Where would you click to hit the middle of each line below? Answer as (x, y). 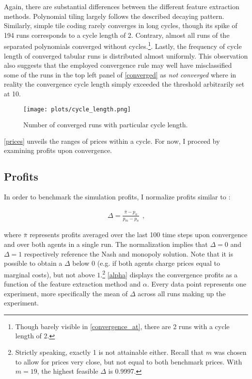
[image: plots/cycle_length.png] (77, 109)
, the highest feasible (68, 371)
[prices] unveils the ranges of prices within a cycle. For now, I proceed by (112, 141)
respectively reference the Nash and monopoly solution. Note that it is (128, 253)
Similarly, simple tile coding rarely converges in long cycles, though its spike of (121, 25)
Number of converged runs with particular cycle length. (106, 125)
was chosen (230, 352)
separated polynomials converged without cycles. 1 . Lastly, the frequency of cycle (123, 45)
